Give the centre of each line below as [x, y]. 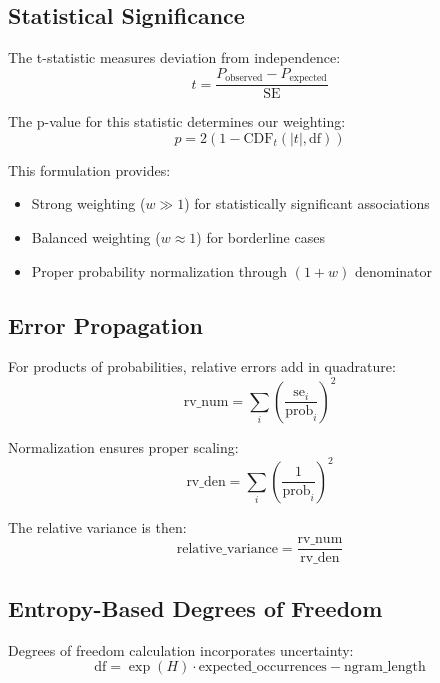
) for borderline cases [260, 237]
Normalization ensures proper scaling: [123, 446]
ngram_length [385, 667]
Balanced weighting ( [96, 237]
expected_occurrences [262, 667]
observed [244, 78]
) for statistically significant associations [307, 203]
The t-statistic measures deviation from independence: [174, 57]
